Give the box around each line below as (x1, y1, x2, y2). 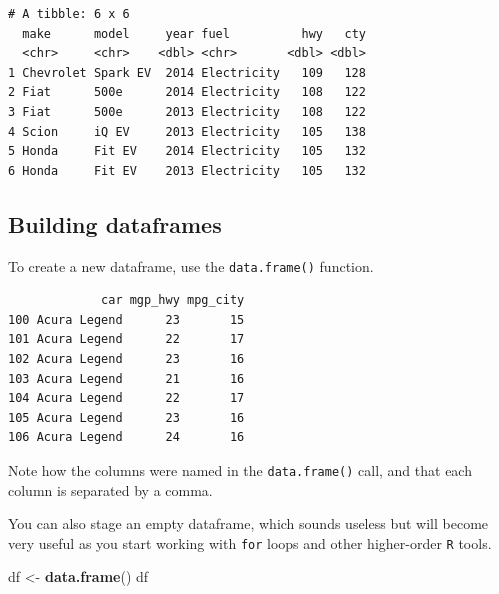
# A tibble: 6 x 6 (8, 7, 130, 21)
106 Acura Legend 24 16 (8, 430, 245, 445)
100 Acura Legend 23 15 (8, 312, 245, 327)
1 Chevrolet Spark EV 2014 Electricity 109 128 (8, 65, 366, 80)
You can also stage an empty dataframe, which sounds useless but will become (8, 513, 489, 534)
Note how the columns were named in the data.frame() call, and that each (8, 459, 472, 480)
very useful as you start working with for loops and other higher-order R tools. (8, 532, 492, 553)
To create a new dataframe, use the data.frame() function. (8, 255, 374, 276)
